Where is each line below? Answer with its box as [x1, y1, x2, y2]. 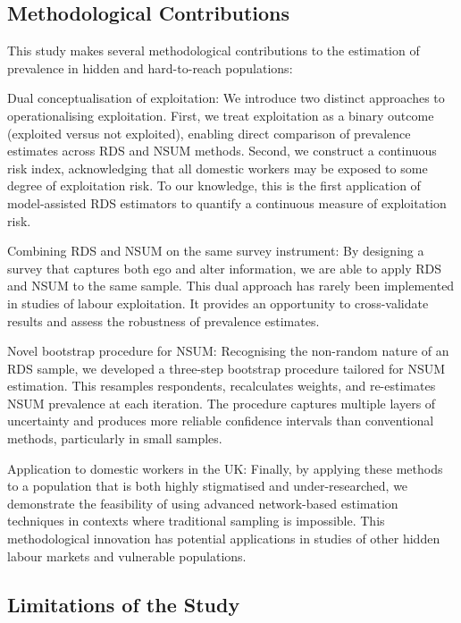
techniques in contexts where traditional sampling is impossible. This [7, 511, 385, 530]
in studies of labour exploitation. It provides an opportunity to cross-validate [7, 293, 429, 312]
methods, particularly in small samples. [7, 429, 222, 448]
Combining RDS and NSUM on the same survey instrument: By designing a [7, 241, 424, 260]
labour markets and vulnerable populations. [7, 546, 247, 565]
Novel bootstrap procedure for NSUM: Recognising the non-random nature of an [7, 341, 449, 360]
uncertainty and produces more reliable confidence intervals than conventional [7, 411, 434, 430]
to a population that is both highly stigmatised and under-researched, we [7, 476, 408, 495]
